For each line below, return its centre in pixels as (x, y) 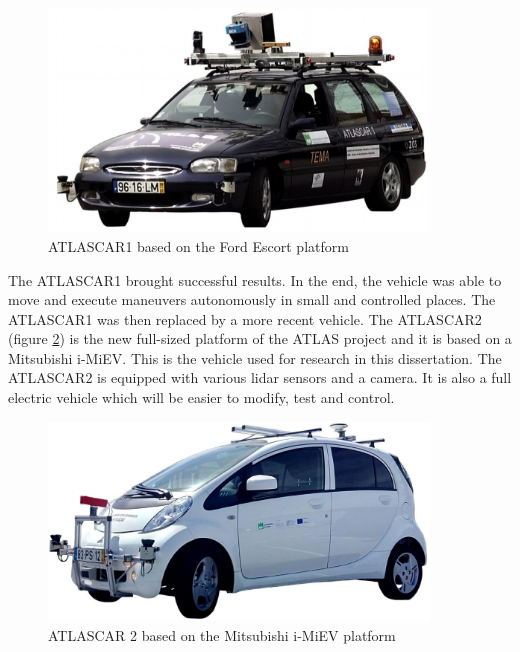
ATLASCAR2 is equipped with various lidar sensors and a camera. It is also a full (260, 377)
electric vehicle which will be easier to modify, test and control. (201, 397)
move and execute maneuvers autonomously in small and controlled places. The (252, 299)
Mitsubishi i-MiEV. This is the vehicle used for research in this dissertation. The (255, 357)
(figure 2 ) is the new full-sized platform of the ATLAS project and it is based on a (260, 338)
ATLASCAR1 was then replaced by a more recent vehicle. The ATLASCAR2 (245, 318)
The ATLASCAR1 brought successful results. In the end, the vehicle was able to (255, 279)
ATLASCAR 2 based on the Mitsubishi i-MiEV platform (222, 634)
